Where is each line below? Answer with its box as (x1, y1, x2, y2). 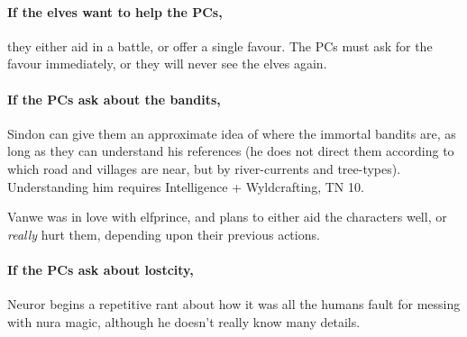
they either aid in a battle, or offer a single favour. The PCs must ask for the (7, 36, 433, 55)
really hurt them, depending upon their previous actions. (7, 224, 320, 243)
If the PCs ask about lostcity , (7, 260, 194, 278)
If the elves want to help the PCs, (7, 2, 223, 21)
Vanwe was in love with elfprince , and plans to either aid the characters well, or (7, 207, 447, 226)
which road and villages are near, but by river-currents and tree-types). (7, 159, 401, 178)
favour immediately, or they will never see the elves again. (7, 54, 327, 73)
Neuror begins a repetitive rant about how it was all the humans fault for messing (7, 295, 461, 314)
